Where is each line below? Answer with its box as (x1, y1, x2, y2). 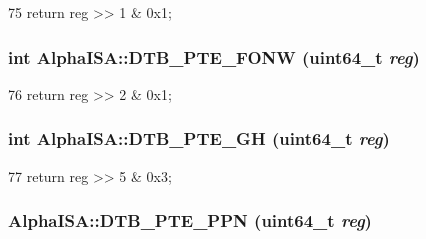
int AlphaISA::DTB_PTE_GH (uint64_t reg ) (8, 126, 390, 151)
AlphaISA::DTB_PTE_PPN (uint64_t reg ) (8, 208, 372, 233)
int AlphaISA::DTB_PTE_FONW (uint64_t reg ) (8, 44, 420, 69)
